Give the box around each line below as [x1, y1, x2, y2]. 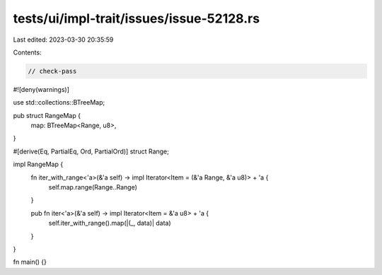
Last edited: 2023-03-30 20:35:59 [13, 35, 114, 44]
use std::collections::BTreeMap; [13, 98, 105, 107]
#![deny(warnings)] [13, 85, 70, 93]
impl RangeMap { [13, 160, 64, 169]
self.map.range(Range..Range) [48, 183, 138, 192]
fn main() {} [13, 258, 47, 267]
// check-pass [28, 67, 77, 75]
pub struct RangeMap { [13, 111, 81, 119]
